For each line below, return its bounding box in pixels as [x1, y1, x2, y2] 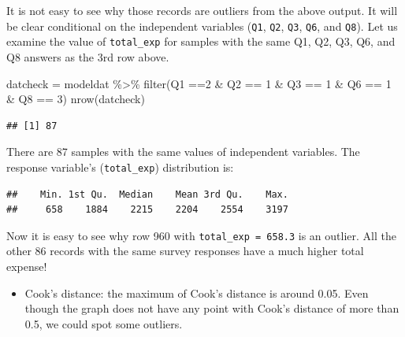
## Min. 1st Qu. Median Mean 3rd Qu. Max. [6, 188, 288, 200]
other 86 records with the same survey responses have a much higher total [6, 243, 364, 259]
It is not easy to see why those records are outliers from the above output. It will [6, 2, 398, 18]
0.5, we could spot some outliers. [24, 315, 183, 331]
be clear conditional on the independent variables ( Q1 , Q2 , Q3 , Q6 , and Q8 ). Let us [6, 17, 398, 34]
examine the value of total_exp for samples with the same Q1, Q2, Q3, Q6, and [6, 33, 396, 50]
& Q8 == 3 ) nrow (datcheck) [6, 91, 145, 107]
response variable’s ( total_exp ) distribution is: [6, 158, 234, 175]
